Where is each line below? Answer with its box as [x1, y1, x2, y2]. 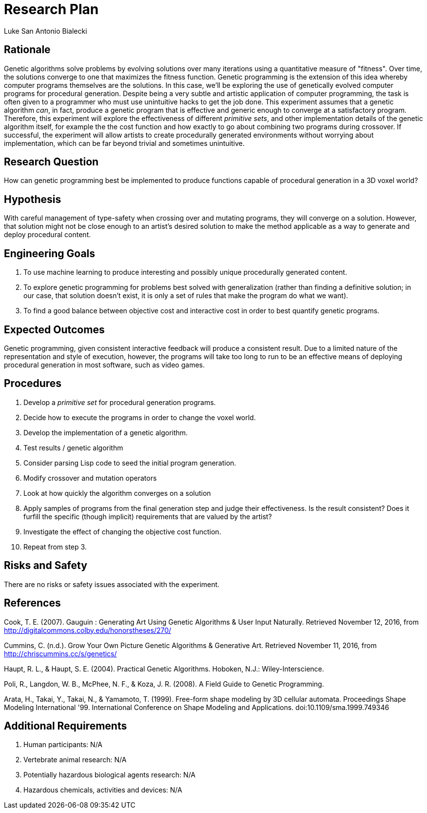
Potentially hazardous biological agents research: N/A [23, 771, 196, 779]
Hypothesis [4, 193, 61, 205]
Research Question [4, 156, 99, 168]
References [4, 597, 61, 610]
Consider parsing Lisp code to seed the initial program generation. [23, 458, 236, 467]
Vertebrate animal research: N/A [23, 755, 127, 764]
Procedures [4, 377, 62, 390]
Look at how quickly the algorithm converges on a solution [23, 488, 211, 497]
